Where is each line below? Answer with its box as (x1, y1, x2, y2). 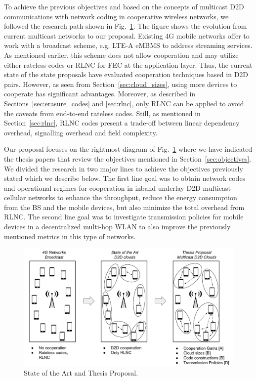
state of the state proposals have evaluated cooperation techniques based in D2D (4, 69, 249, 80)
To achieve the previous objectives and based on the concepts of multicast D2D (4, 1, 244, 11)
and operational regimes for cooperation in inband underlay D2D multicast (4, 182, 231, 193)
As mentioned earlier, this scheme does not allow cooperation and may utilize (4, 49, 239, 60)
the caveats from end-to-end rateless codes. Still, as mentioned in (4, 108, 201, 118)
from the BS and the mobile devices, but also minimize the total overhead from (4, 202, 245, 212)
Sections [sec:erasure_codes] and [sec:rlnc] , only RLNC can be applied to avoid (4, 98, 244, 108)
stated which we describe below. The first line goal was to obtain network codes (4, 173, 246, 183)
